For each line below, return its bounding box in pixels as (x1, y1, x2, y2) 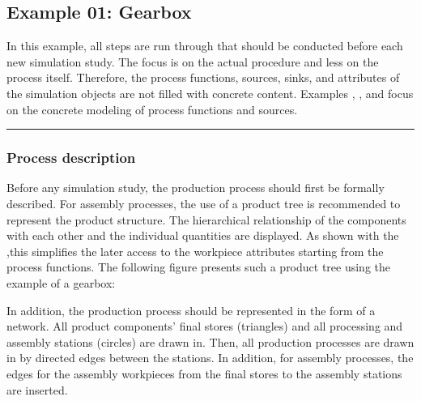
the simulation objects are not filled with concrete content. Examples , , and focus (6, 84, 414, 101)
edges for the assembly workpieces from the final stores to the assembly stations (6, 365, 402, 382)
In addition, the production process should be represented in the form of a (6, 301, 376, 318)
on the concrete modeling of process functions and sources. (6, 100, 298, 117)
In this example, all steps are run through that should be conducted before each (6, 37, 403, 54)
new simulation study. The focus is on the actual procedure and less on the (6, 53, 379, 70)
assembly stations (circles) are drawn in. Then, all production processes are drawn (6, 333, 415, 350)
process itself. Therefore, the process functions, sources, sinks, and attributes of (6, 69, 400, 86)
